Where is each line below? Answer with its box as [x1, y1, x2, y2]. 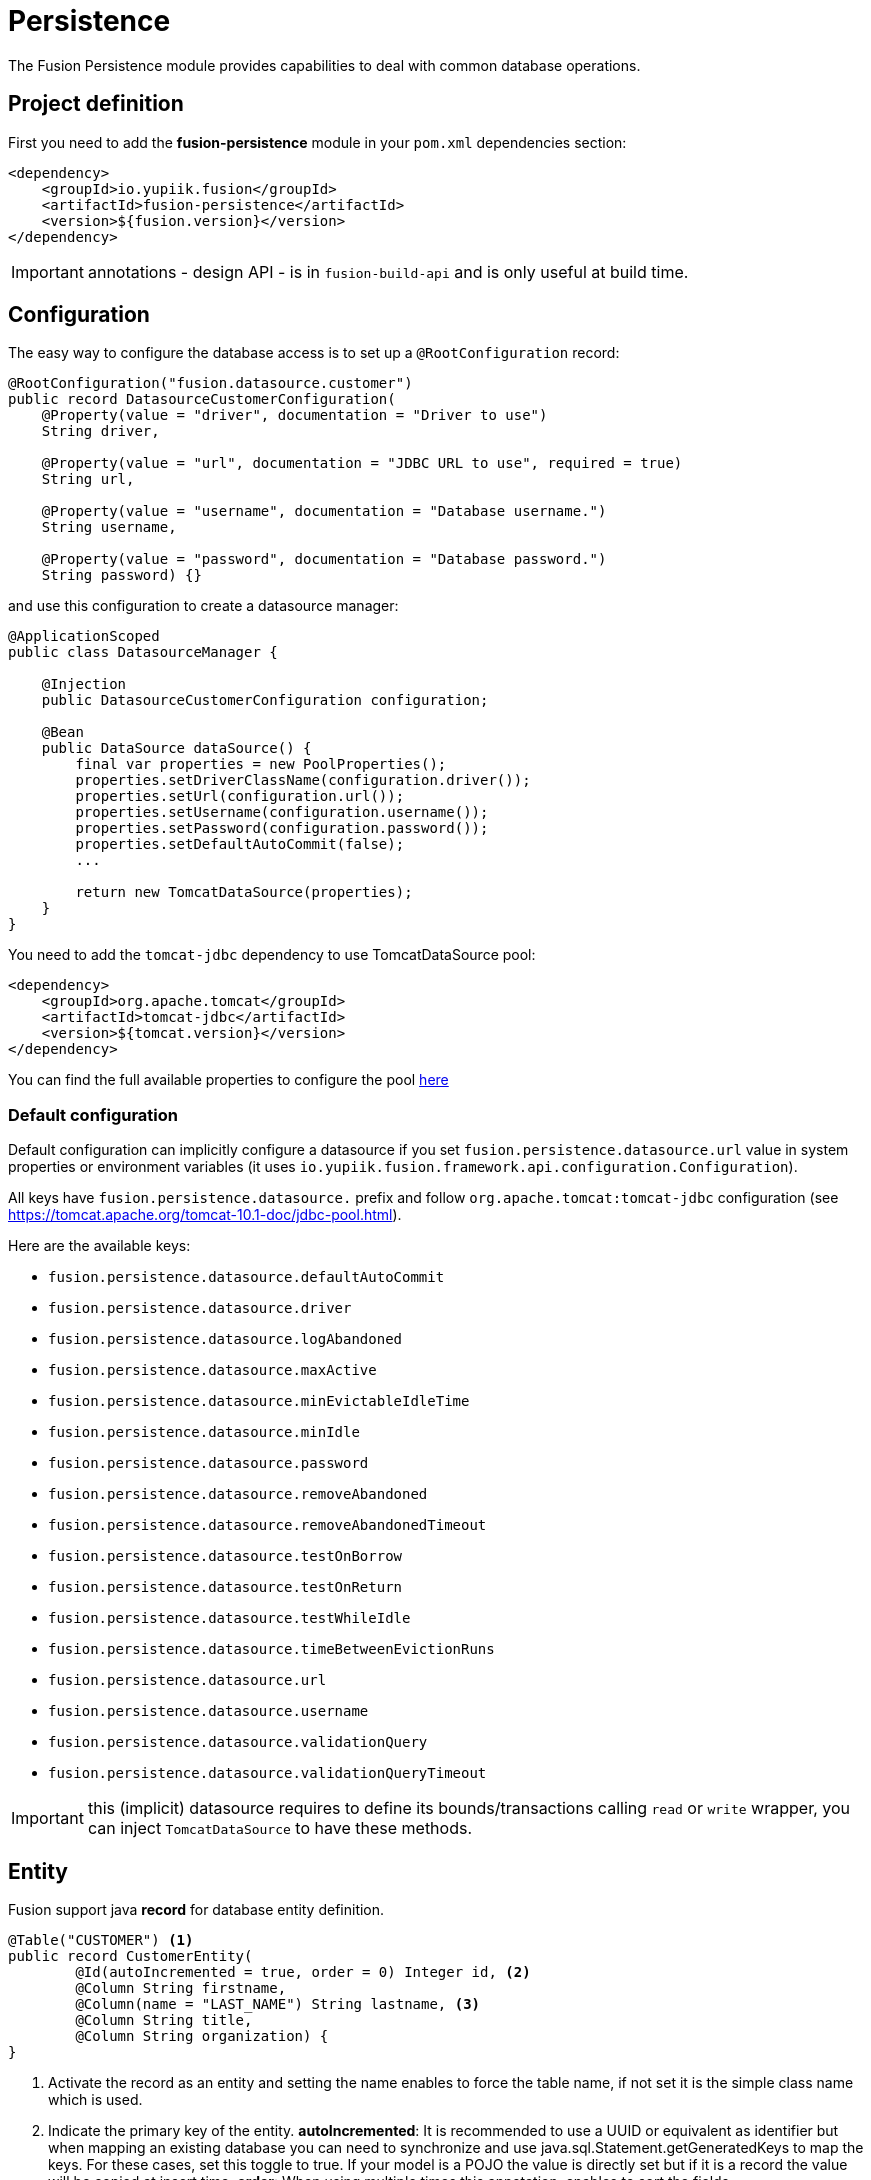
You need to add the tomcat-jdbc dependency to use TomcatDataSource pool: [8, 946, 536, 964]
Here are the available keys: [8, 1237, 191, 1255]
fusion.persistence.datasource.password [48, 1455, 369, 1472]
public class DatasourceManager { [8, 644, 278, 661]
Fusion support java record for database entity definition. [8, 1901, 385, 1919]
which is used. [48, 2091, 143, 2109]
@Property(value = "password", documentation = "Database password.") [41, 551, 607, 568]
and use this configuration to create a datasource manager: [8, 597, 399, 615]
